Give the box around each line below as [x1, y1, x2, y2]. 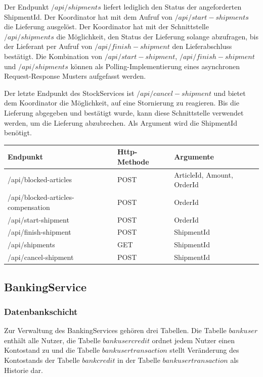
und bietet [213, 87, 246, 98]
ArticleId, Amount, [174, 169, 233, 180]
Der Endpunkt [4, 2, 49, 12]
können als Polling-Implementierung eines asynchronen [70, 61, 240, 71]
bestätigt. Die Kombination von [4, 50, 102, 61]
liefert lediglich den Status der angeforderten [103, 2, 242, 12]
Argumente [174, 151, 214, 162]
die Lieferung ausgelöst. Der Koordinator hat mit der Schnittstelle [4, 21, 209, 32]
